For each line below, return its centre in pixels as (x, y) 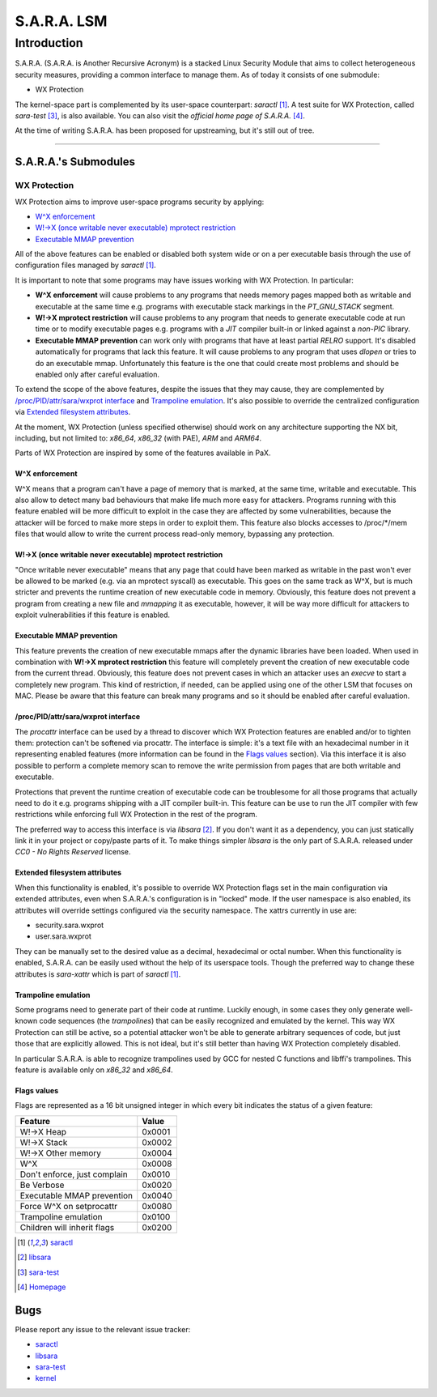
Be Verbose (42, 1185)
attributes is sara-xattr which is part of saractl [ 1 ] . (98, 974)
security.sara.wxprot (70, 925)
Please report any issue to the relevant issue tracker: (103, 1329)
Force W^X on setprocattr (69, 1206)
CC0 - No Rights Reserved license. (73, 852)
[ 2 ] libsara (34, 1257)
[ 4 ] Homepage (42, 1287)
